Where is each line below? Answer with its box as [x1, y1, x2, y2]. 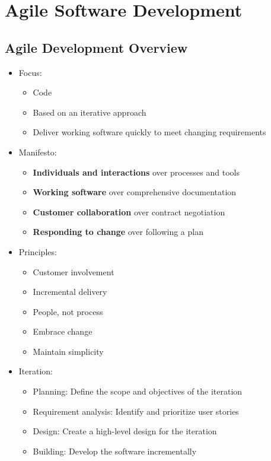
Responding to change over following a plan [33, 225, 203, 238]
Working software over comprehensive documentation [33, 186, 237, 198]
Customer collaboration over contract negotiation [33, 205, 225, 218]
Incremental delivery [33, 285, 107, 298]
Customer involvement [33, 265, 114, 278]
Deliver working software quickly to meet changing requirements [33, 126, 266, 138]
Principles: [18, 245, 57, 257]
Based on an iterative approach [33, 106, 146, 118]
